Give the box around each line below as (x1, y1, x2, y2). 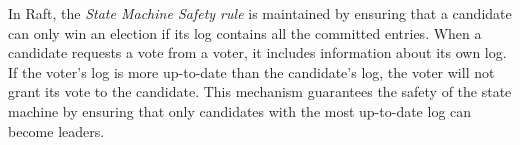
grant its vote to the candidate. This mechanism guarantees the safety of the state (8, 81, 512, 102)
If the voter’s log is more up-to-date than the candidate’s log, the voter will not (8, 61, 495, 82)
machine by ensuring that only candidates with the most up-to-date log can (8, 100, 472, 121)
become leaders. (8, 120, 105, 141)
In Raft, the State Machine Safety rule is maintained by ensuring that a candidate (8, 3, 512, 23)
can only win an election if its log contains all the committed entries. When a (8, 22, 482, 43)
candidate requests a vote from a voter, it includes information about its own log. (8, 42, 507, 63)
